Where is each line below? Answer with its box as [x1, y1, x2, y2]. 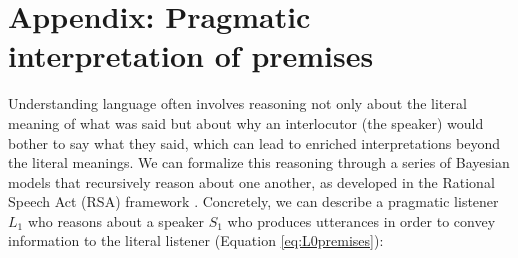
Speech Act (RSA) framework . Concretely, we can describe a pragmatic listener [8, 191, 499, 212]
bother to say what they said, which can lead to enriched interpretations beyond [8, 132, 500, 153]
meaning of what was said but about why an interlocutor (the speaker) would [8, 112, 484, 133]
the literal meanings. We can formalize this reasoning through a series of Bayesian [8, 152, 510, 173]
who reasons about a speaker [27, 210, 204, 231]
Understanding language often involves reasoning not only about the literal [8, 93, 467, 114]
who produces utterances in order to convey [227, 210, 496, 231]
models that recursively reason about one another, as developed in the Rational [8, 171, 495, 192]
